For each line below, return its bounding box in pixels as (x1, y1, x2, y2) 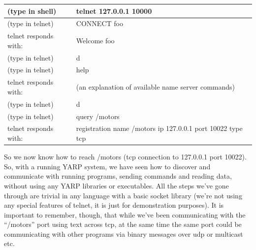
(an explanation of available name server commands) (76, 82, 235, 92)
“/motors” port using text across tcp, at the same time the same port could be (4, 219, 242, 229)
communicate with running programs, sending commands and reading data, (4, 171, 232, 181)
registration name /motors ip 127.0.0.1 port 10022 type (76, 123, 243, 133)
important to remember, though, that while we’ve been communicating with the (4, 209, 246, 219)
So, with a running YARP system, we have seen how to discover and (4, 161, 211, 171)
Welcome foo (76, 35, 115, 45)
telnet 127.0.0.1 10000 (76, 5, 152, 16)
